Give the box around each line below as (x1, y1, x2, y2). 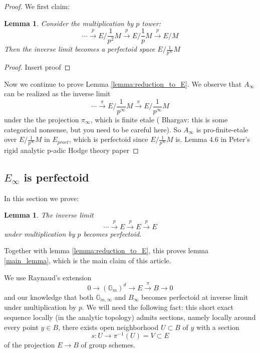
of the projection (4, 339, 55, 350)
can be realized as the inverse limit (4, 88, 111, 99)
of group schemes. (81, 339, 135, 350)
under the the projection (4, 114, 79, 124)
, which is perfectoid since (69, 134, 148, 144)
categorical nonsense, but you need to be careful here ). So (4, 124, 181, 134)
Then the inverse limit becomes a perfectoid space (4, 44, 155, 54)
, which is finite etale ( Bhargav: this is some (90, 114, 228, 124)
